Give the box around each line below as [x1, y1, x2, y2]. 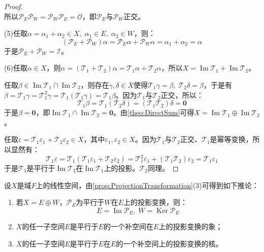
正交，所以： [160, 89, 204, 100]
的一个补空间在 [104, 221, 154, 232]
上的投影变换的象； [158, 221, 223, 232]
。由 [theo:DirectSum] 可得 [113, 107, 194, 118]
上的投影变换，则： [123, 197, 187, 207]
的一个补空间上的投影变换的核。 [116, 238, 223, 248]
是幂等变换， [210, 134, 253, 145]
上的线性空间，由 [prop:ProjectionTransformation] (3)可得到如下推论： [36, 179, 259, 190]
